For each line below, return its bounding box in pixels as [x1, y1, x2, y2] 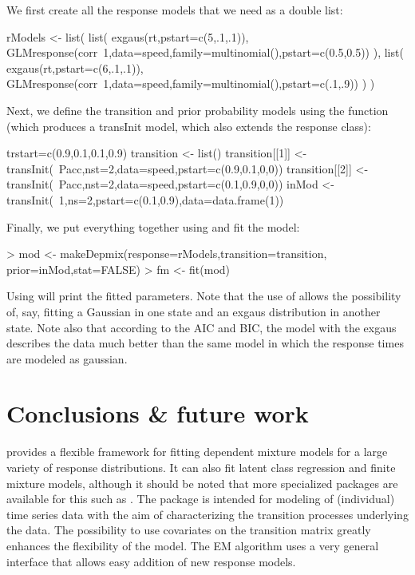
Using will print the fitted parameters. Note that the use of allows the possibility [6, 287, 401, 304]
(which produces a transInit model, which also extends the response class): [6, 117, 371, 134]
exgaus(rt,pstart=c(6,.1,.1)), [6, 59, 144, 76]
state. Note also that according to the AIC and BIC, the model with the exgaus [6, 319, 397, 335]
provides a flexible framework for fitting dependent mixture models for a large [6, 443, 388, 460]
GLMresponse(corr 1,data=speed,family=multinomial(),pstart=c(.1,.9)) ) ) [6, 75, 375, 92]
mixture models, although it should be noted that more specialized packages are [6, 474, 398, 491]
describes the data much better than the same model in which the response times [6, 335, 404, 351]
